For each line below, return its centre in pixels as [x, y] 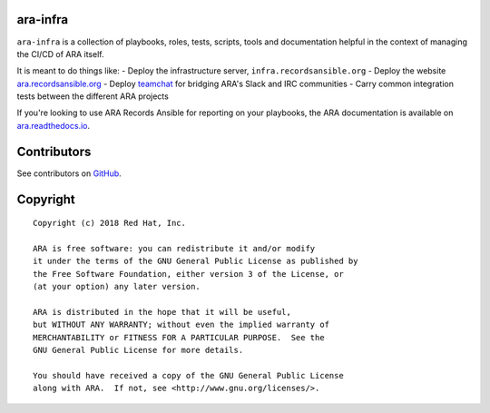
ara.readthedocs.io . [54, 125]
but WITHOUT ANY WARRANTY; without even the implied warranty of [181, 325]
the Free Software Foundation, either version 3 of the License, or [188, 274]
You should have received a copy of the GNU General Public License [188, 375]
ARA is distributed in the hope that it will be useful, [162, 312]
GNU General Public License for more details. [138, 350]
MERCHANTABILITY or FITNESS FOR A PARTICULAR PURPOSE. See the [179, 337]
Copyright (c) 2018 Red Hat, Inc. [109, 223]
